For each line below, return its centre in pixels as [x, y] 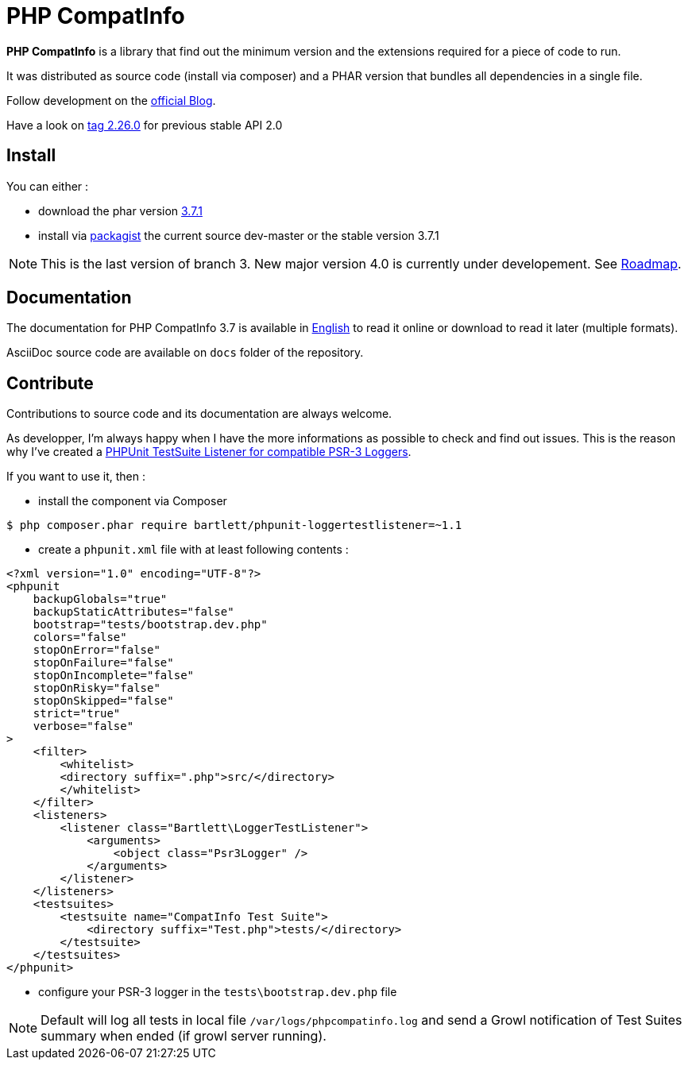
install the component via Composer [133, 501]
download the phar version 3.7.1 [120, 210]
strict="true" [77, 714]
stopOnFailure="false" [103, 663]
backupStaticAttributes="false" [133, 612]
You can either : [48, 186]
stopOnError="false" [97, 650]
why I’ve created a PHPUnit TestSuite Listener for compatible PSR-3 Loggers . [209, 452]
